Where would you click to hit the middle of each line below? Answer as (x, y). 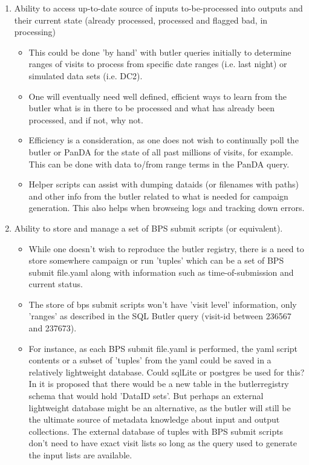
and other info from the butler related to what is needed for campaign (158, 196)
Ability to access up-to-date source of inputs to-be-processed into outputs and (158, 8)
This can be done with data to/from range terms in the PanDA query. (159, 164)
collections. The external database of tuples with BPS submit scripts (156, 431)
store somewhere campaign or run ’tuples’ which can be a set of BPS (156, 260)
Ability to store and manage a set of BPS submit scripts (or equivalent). (148, 228)
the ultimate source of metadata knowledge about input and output (154, 419)
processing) (35, 32)
